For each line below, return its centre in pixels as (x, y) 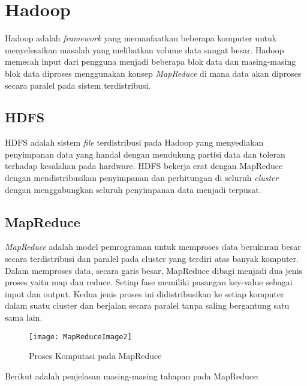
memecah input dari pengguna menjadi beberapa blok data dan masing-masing (151, 61)
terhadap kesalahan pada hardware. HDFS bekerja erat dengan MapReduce (144, 166)
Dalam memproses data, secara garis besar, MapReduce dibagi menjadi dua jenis (154, 270)
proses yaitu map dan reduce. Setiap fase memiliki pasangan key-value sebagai (149, 282)
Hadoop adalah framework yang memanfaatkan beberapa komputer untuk (141, 38)
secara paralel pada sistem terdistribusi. (78, 85)
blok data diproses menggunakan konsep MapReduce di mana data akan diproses (153, 73)
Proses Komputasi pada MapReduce (95, 356)
